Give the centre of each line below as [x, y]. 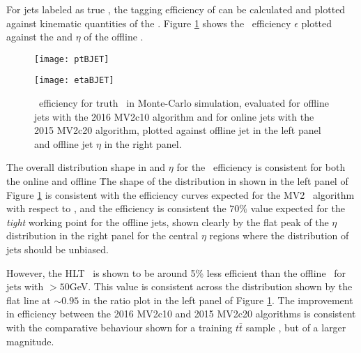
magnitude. [30, 341]
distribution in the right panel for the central [102, 235]
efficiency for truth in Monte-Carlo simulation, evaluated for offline [184, 103]
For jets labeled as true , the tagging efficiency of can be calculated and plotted [176, 9]
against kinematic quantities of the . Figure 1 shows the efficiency [149, 23]
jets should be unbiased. [57, 249]
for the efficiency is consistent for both [261, 167]
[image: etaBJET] [74, 81]
